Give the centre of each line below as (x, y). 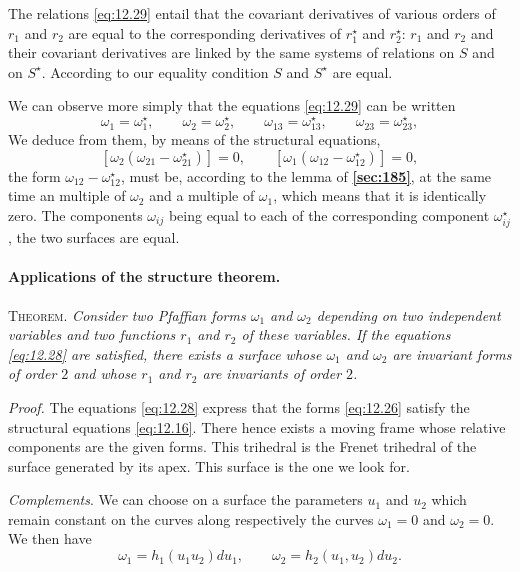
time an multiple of (67, 195)
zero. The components (75, 214)
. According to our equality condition (155, 71)
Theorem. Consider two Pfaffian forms (127, 314)
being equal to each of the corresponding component (329, 214)
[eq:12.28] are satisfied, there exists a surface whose (165, 353)
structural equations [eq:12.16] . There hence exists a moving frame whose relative (257, 426)
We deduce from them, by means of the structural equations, (194, 139)
